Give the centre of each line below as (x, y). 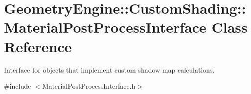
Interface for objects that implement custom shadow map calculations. (109, 69)
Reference (38, 46)
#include (18, 86)
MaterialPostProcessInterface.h (89, 86)
